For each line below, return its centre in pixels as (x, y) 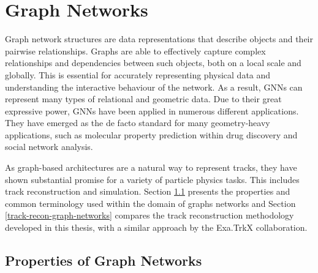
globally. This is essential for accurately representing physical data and (138, 74)
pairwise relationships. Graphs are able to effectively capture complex (135, 50)
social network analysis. (49, 147)
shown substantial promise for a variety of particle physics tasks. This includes (152, 179)
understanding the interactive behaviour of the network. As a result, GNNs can (154, 87)
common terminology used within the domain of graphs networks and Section (150, 203)
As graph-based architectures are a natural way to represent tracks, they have (151, 167)
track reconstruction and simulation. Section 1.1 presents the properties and (148, 191)
